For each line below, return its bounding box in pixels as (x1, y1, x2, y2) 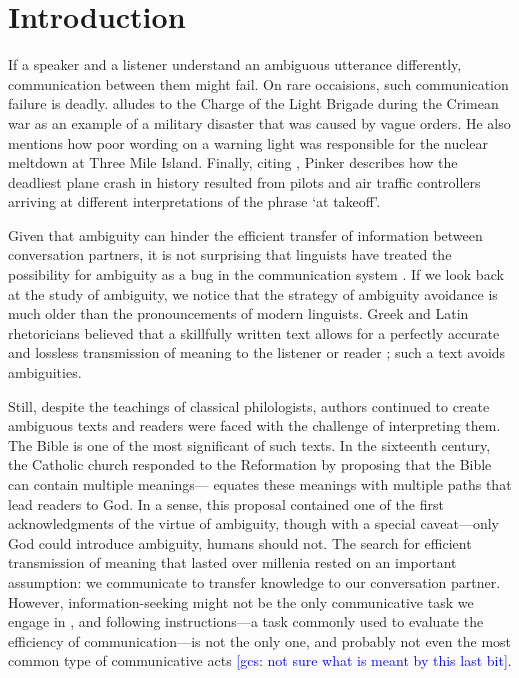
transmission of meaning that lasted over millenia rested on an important (8, 552, 457, 573)
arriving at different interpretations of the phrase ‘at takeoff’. (8, 191, 381, 212)
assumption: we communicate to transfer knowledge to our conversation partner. (8, 571, 501, 592)
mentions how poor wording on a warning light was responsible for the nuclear (8, 132, 489, 153)
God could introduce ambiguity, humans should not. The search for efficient (8, 532, 472, 553)
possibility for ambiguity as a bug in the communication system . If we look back (8, 264, 504, 285)
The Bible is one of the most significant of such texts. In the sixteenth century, (8, 434, 491, 455)
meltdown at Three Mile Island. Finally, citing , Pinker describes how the (8, 152, 458, 173)
